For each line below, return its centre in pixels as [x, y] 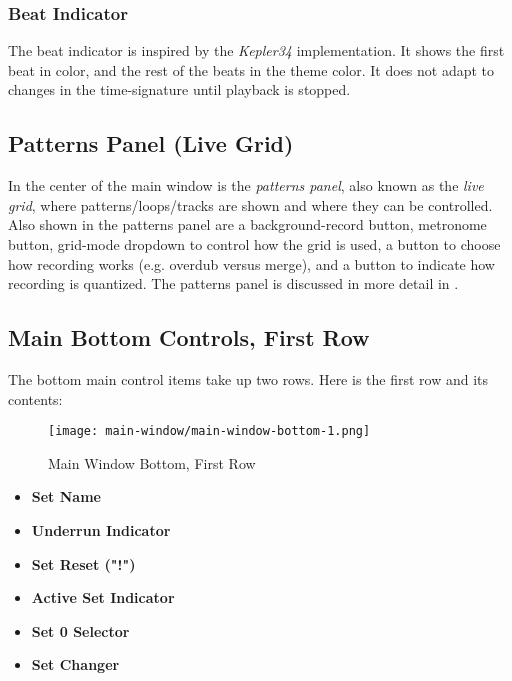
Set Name [66, 496]
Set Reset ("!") [83, 563]
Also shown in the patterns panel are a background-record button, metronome [247, 224]
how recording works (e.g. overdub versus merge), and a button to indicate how [251, 263]
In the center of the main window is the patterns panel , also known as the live [246, 185]
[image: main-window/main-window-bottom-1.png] [209, 431]
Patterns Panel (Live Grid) [151, 143]
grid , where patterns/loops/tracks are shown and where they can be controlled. [250, 204]
